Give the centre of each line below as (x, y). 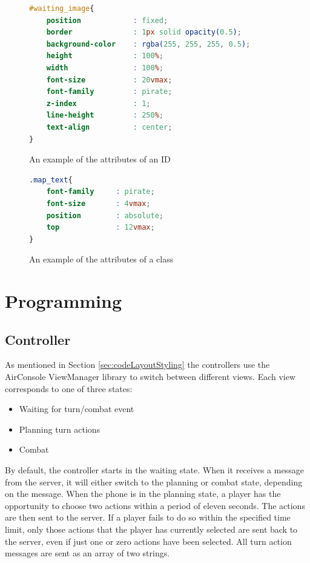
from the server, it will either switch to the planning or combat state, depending (154, 481)
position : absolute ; (105, 215)
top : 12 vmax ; (101, 228)
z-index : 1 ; (98, 103)
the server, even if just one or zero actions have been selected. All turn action (148, 541)
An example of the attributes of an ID (100, 159)
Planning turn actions (60, 429)
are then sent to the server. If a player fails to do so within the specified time (148, 517)
